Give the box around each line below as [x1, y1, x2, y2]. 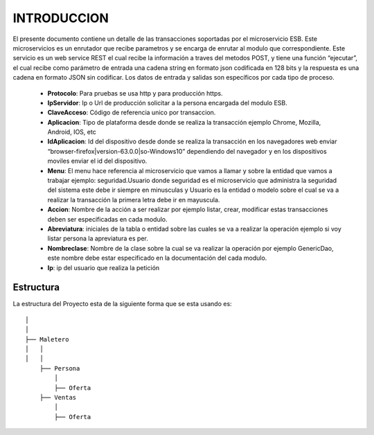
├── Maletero [25, 335, 69, 343]
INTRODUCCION [12, 10, 109, 26]
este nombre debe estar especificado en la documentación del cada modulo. [47, 254, 267, 263]
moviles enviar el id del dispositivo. [47, 157, 148, 166]
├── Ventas [39, 393, 77, 401]
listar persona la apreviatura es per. [47, 234, 148, 242]
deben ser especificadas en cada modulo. [47, 215, 168, 223]
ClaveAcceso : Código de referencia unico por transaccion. [47, 108, 216, 117]
